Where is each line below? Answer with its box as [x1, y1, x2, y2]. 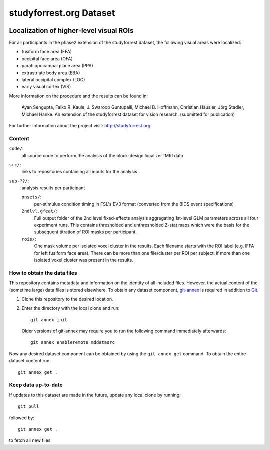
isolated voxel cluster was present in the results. [34, 257, 133, 263]
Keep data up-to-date [9, 381, 63, 388]
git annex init [30, 317, 68, 322]
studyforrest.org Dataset [9, 7, 115, 18]
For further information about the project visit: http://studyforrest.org [9, 122, 151, 128]
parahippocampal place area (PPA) [21, 63, 93, 69]
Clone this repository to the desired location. [21, 296, 113, 302]
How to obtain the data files [9, 269, 77, 276]
